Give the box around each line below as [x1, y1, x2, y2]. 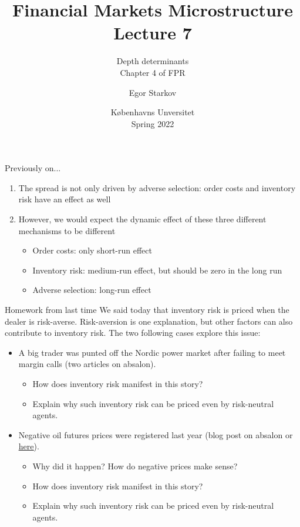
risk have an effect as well [18, 193, 111, 205]
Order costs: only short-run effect [32, 244, 152, 256]
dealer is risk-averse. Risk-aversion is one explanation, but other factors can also [5, 315, 293, 327]
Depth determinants [116, 55, 189, 67]
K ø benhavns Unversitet [110, 106, 195, 118]
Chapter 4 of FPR [120, 66, 186, 78]
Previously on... [5, 162, 61, 174]
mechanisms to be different [18, 224, 116, 236]
